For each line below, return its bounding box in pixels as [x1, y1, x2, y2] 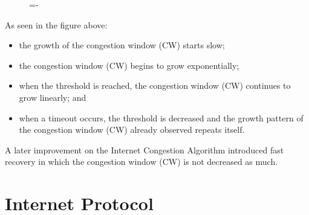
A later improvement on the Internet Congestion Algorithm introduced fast [5, 143, 284, 156]
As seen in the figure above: [5, 18, 108, 31]
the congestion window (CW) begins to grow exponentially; [19, 59, 239, 71]
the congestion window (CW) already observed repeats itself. [19, 123, 245, 136]
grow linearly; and [19, 91, 86, 103]
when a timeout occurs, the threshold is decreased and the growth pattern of [19, 111, 304, 124]
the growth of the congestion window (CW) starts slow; [19, 39, 225, 51]
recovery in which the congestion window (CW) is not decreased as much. [5, 155, 278, 168]
